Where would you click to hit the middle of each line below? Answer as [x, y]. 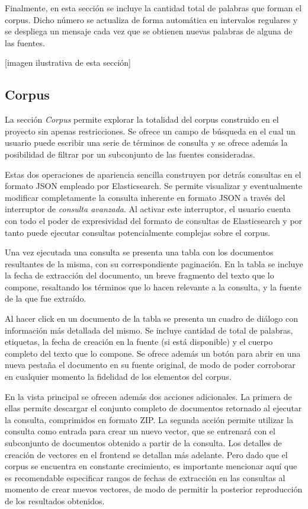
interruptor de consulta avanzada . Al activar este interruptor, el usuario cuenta [148, 209]
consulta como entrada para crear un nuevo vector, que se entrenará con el [140, 431]
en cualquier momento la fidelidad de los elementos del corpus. [118, 377]
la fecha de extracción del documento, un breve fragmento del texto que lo [139, 275]
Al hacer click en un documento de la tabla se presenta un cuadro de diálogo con [151, 318]
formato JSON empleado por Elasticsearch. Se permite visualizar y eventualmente [154, 186]
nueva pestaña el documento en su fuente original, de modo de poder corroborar [150, 365]
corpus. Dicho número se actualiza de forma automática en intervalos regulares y [151, 19]
